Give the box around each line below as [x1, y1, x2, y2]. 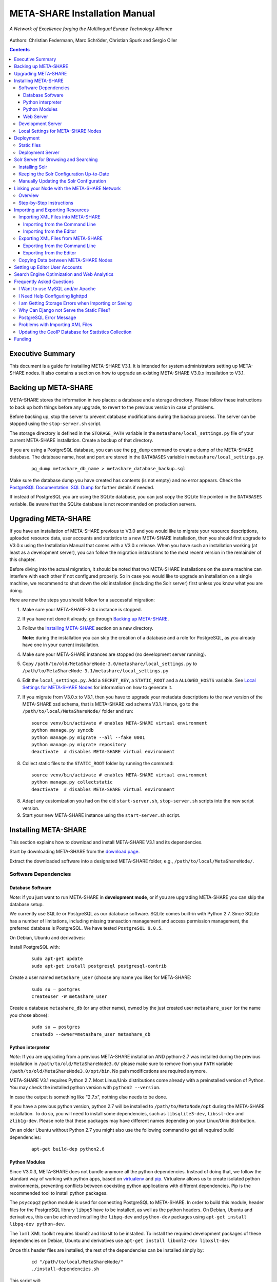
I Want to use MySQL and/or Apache [18, 286, 96, 292]
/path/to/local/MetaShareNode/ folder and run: [22, 708, 133, 714]
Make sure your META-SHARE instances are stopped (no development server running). [22, 651, 206, 657]
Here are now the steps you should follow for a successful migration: [9, 597, 155, 603]
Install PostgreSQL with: [9, 944, 60, 950]
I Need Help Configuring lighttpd [18, 293, 87, 299]
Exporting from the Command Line [23, 243, 96, 249]
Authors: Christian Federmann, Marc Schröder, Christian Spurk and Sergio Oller [9, 37, 177, 43]
